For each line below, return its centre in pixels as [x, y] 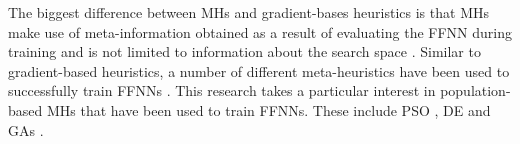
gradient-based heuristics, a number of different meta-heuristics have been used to [259, 70]
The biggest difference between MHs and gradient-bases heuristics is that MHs [248, 12]
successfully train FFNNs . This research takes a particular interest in [222, 90]
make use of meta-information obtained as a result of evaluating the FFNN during [260, 31]
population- [475, 90]
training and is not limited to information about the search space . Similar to [244, 51]
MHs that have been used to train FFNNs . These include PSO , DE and [268, 109]
